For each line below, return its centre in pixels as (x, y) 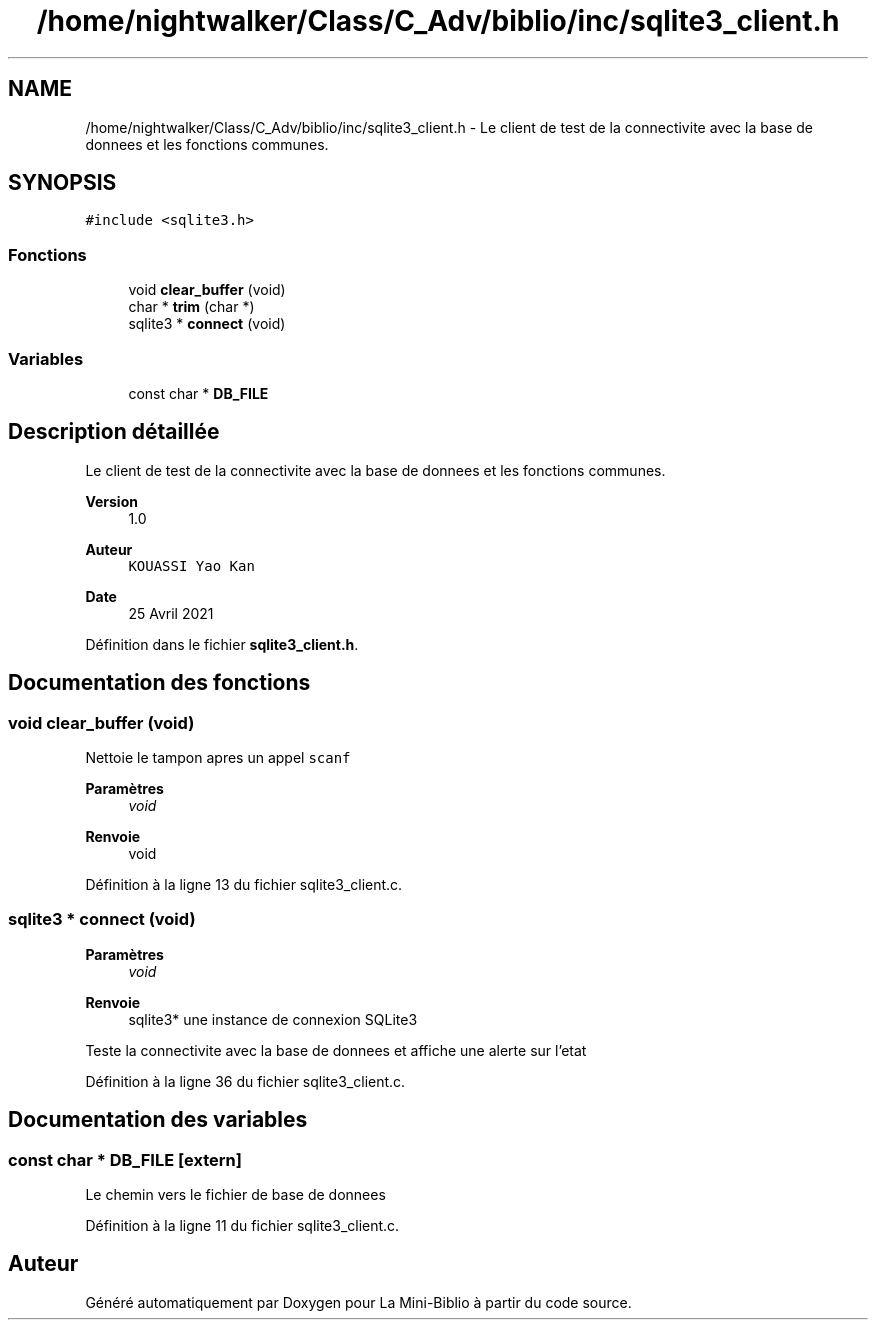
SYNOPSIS (62, 183)
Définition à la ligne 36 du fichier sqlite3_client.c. (245, 1081)
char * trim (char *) (191, 307)
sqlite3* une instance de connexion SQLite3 (273, 1019)
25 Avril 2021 (171, 613)
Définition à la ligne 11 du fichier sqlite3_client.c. (242, 1225)
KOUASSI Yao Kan (191, 565)
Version (111, 501)
